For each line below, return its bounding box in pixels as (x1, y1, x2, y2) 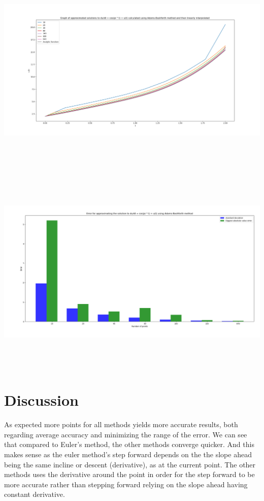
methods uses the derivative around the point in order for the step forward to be (4, 469, 255, 480)
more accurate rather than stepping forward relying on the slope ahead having (4, 479, 248, 489)
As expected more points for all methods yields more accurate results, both (4, 419, 238, 430)
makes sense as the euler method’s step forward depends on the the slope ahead (4, 449, 252, 459)
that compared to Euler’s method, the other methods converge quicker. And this (4, 439, 254, 450)
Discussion (4, 389, 79, 410)
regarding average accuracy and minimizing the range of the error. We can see (4, 429, 247, 439)
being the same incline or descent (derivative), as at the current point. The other (4, 459, 256, 469)
